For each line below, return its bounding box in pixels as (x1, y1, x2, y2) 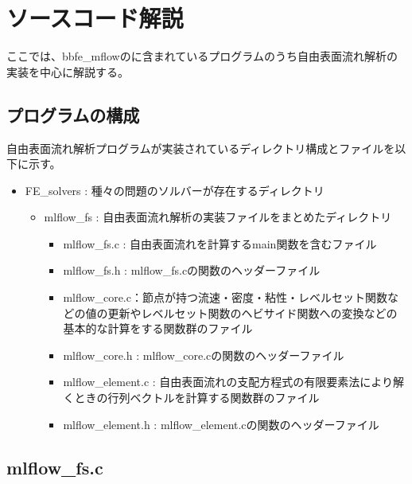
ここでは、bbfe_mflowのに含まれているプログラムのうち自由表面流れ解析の (6, 48, 398, 64)
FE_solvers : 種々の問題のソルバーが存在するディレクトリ (25, 181, 325, 198)
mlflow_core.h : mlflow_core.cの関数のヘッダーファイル (63, 346, 344, 363)
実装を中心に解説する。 (6, 63, 129, 80)
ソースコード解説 (6, 2, 184, 34)
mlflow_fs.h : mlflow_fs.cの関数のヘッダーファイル (63, 262, 321, 279)
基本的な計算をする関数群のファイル (63, 320, 253, 337)
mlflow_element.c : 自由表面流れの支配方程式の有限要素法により (63, 373, 394, 390)
